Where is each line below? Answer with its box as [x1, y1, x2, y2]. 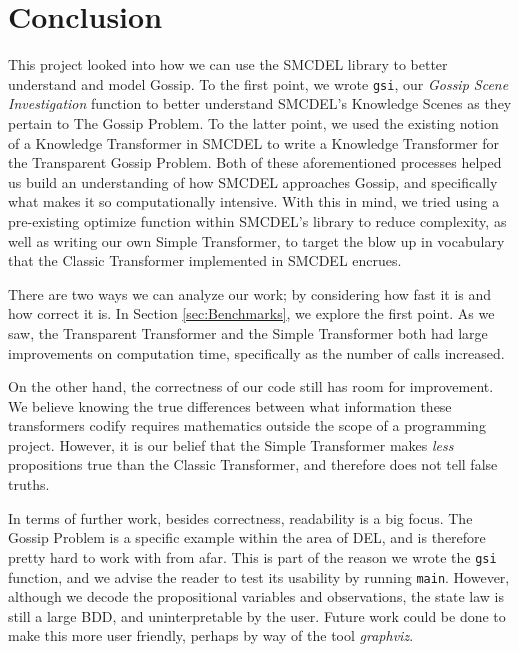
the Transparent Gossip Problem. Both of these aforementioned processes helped [8, 152, 502, 173]
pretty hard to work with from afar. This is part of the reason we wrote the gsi [8, 546, 497, 567]
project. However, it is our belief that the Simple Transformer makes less [8, 434, 454, 455]
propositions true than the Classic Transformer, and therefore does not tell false [8, 454, 498, 475]
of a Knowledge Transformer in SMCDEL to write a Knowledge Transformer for [8, 132, 500, 153]
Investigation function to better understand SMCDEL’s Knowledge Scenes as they [8, 93, 512, 114]
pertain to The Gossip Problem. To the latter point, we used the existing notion [8, 112, 499, 133]
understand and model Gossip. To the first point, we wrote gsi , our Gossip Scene [8, 73, 509, 94]
